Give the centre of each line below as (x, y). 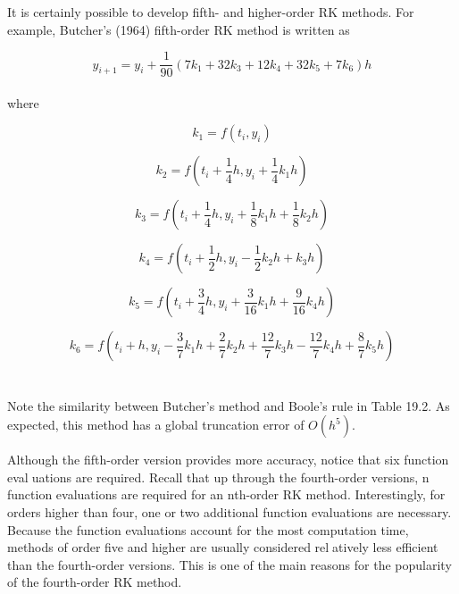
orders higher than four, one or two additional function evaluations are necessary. (229, 512)
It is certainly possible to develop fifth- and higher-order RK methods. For (211, 12)
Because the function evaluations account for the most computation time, (208, 529)
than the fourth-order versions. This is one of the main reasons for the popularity (229, 564)
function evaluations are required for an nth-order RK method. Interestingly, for (226, 494)
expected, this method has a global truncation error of (156, 425)
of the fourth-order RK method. (95, 582)
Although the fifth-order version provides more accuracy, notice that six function (228, 460)
